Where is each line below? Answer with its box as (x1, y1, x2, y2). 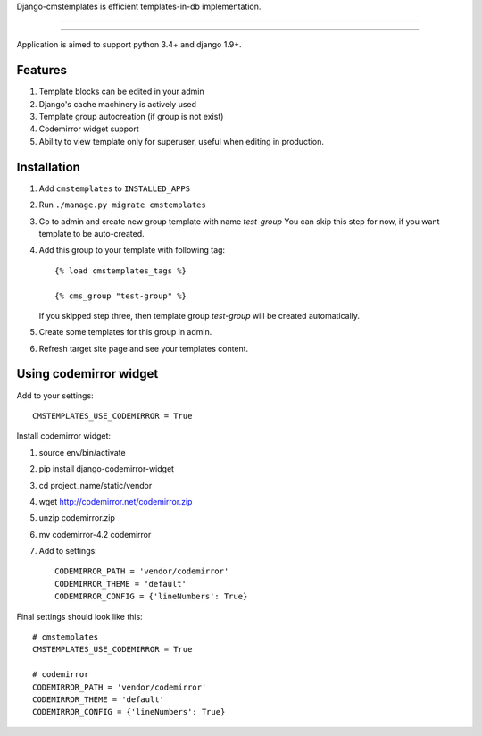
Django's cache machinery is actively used (38, 98, 196, 109)
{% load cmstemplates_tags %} (54, 265, 187, 276)
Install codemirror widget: (16, 431, 112, 441)
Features (16, 63, 67, 78)
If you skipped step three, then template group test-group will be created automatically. (38, 310, 361, 321)
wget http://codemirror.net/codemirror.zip (38, 496, 193, 506)
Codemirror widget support (38, 123, 140, 134)
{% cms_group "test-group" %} (54, 290, 187, 301)
